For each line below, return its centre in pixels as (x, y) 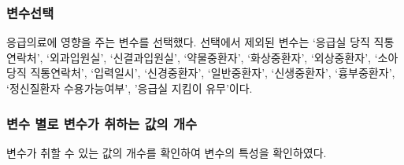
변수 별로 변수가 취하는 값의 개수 (102, 123)
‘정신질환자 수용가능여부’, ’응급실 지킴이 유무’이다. (130, 88)
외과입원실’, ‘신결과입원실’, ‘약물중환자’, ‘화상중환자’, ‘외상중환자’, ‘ (213, 57)
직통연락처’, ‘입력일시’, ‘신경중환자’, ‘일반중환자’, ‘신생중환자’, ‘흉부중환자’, (213, 73)
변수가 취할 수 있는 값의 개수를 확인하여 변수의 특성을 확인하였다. (167, 152)
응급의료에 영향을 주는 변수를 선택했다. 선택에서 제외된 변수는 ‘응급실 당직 (188, 42)
